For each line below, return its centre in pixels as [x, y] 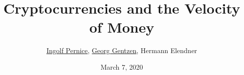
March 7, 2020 [122, 66]
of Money [122, 27]
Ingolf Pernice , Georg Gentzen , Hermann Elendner [122, 50]
